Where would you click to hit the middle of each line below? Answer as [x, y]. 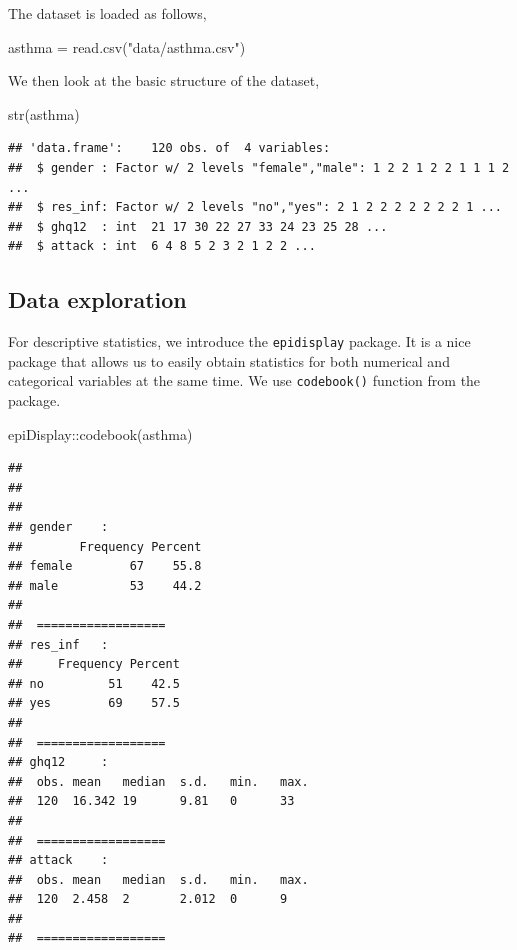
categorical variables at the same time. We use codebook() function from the [244, 380]
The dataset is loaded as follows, [107, 13]
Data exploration [97, 299]
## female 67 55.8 [105, 566]
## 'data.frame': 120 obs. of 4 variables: [169, 148]
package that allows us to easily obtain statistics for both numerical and [229, 360]
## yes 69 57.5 [94, 703]
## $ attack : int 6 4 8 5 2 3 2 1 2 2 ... [162, 246]
